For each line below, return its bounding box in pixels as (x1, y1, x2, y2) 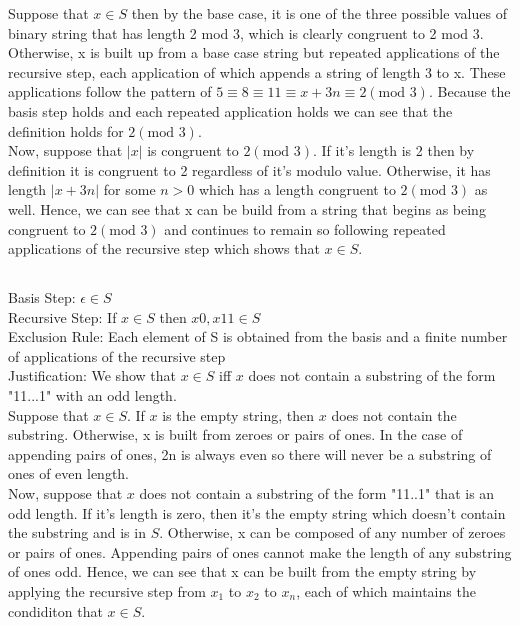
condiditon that (8, 600, 103, 621)
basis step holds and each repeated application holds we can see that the (8, 100, 453, 121)
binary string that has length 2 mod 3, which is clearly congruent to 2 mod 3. (8, 22, 484, 43)
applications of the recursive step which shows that (8, 238, 320, 259)
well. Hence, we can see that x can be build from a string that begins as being (8, 198, 486, 219)
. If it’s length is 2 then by (312, 140, 475, 161)
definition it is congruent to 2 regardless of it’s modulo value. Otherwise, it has (8, 159, 491, 180)
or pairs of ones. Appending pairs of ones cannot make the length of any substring (8, 541, 512, 562)
